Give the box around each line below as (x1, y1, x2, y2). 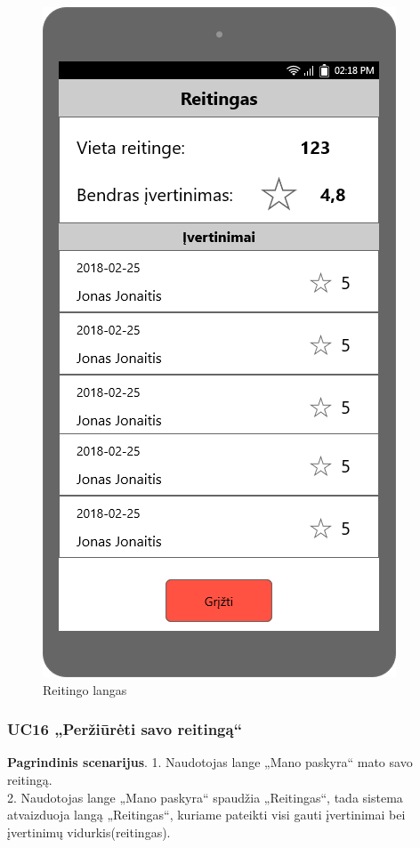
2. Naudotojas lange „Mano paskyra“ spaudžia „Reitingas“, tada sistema (7, 787, 403, 806)
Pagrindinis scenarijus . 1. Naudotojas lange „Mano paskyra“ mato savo (7, 753, 413, 771)
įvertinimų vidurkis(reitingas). (7, 822, 171, 841)
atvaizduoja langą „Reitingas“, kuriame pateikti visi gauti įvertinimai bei (7, 805, 406, 824)
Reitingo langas (43, 680, 127, 699)
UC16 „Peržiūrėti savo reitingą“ (7, 718, 243, 740)
